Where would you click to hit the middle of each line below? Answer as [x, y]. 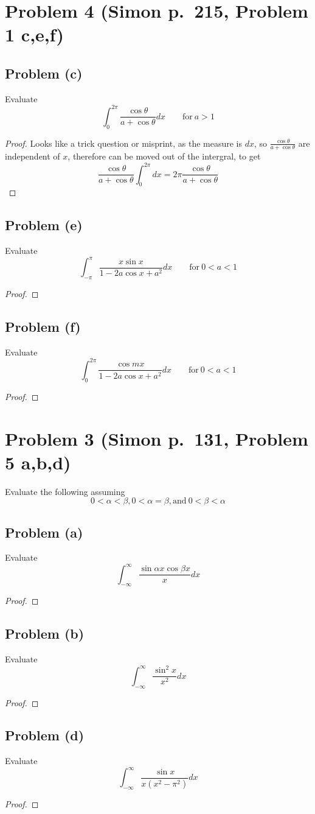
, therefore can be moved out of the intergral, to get [164, 156]
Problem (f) [43, 327]
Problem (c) [44, 73]
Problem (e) [44, 225]
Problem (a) [44, 532]
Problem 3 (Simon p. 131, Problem [157, 438]
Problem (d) [45, 735]
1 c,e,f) [34, 34]
